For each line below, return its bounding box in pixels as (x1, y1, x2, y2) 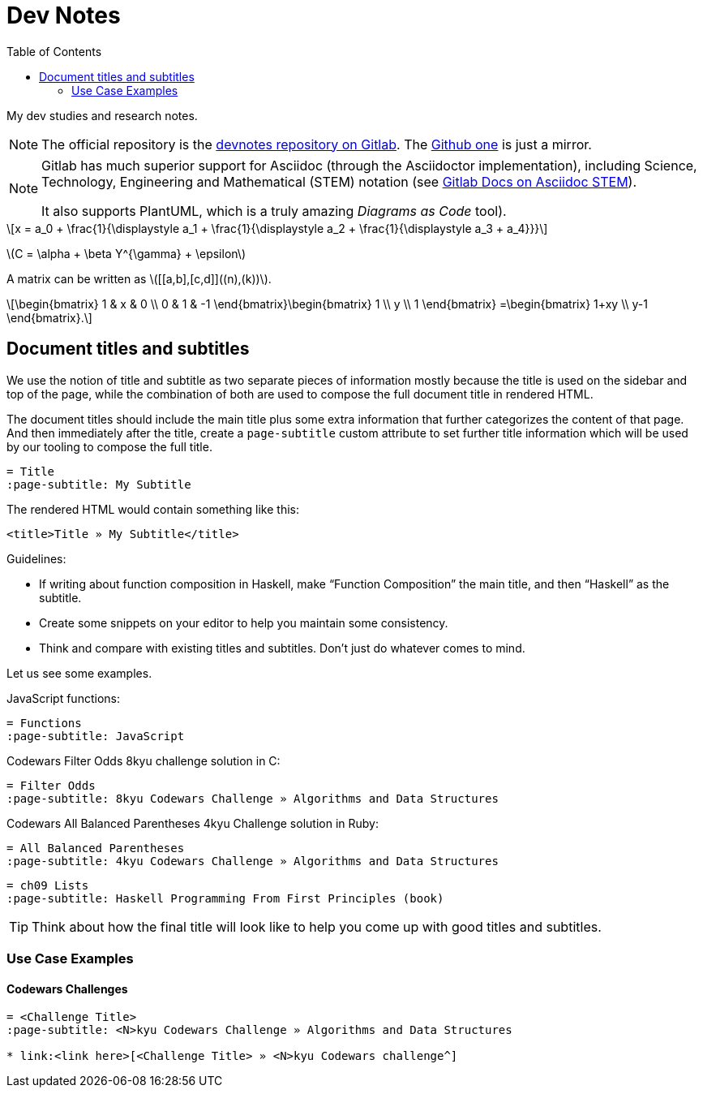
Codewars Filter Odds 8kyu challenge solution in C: (6, 753, 281, 768)
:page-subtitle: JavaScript (6, 729, 185, 743)
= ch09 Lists (6, 878, 89, 892)
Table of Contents (6, 44, 102, 58)
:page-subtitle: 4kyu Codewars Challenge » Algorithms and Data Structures (6, 854, 499, 868)
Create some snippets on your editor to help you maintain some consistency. (39, 615, 448, 630)
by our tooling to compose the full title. (6, 439, 212, 454)
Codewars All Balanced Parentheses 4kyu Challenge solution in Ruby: (6, 816, 379, 830)
